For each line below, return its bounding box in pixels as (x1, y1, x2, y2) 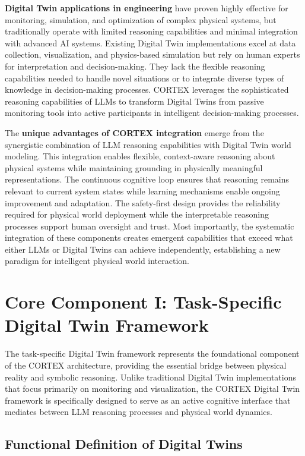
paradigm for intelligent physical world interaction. (5, 254, 189, 267)
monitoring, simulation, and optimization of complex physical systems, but (5, 13, 277, 26)
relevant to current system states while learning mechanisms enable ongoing (5, 184, 280, 197)
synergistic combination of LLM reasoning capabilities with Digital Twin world (5, 138, 291, 150)
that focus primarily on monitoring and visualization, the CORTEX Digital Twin (5, 382, 300, 395)
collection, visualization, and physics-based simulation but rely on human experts (5, 48, 300, 61)
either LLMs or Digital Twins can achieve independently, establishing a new (5, 243, 281, 255)
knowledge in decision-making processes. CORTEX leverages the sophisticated (5, 83, 289, 96)
